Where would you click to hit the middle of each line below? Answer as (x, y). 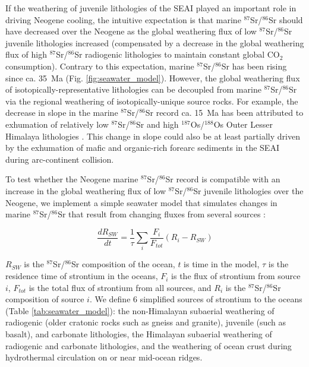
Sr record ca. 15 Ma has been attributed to (224, 113)
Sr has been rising (254, 66)
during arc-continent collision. (60, 159)
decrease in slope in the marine (62, 113)
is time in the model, (222, 264)
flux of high (26, 54)
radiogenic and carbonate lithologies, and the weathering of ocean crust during (149, 345)
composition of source (45, 299)
